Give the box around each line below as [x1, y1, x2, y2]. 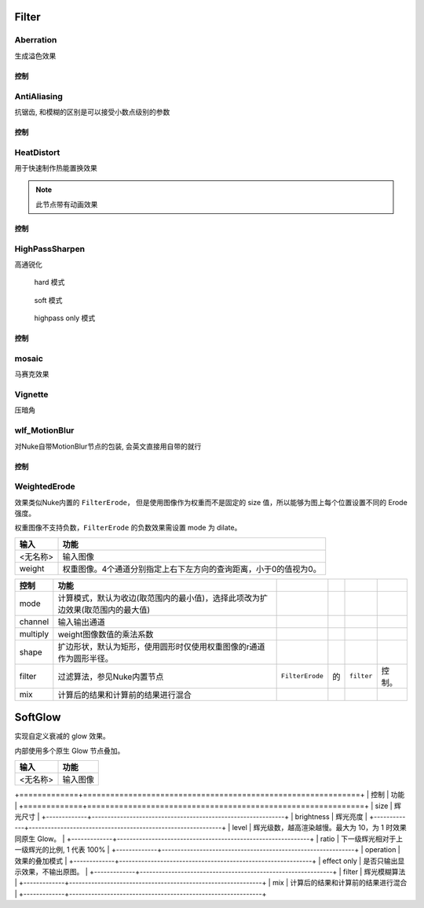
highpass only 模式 [34, 313, 96, 323]
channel [19, 616, 49, 627]
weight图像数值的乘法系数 [57, 629, 154, 640]
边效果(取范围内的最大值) [57, 604, 151, 615]
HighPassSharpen [14, 243, 86, 254]
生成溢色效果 [14, 51, 57, 61]
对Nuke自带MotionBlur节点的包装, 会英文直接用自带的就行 [14, 441, 202, 451]
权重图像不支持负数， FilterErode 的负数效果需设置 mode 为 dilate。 [14, 523, 242, 533]
